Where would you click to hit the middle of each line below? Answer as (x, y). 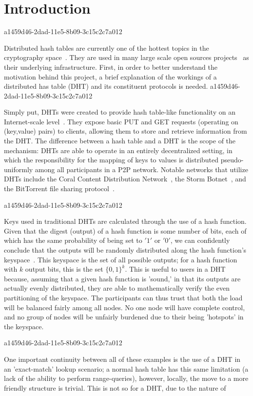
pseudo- (232, 160)
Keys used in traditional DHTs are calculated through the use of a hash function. (125, 221)
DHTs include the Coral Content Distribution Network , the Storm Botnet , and (125, 179)
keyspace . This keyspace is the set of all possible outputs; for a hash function (121, 259)
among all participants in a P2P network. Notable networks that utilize (141, 169)
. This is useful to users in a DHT (175, 269)
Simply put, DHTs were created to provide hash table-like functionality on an (120, 112)
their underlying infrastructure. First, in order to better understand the (111, 67)
